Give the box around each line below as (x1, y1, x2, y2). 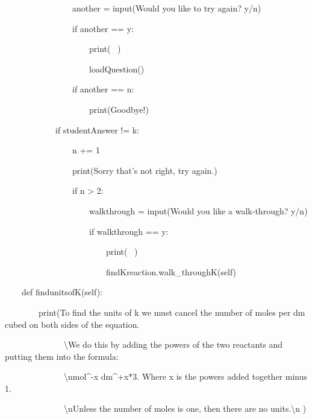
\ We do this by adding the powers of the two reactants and (64, 338, 283, 351)
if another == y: (72, 22, 134, 34)
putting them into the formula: (5, 350, 119, 362)
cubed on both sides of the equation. (5, 318, 140, 330)
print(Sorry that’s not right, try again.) (72, 164, 217, 176)
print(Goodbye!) (89, 103, 149, 115)
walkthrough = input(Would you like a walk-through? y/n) (89, 204, 308, 217)
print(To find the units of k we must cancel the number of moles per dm (38, 305, 305, 318)
